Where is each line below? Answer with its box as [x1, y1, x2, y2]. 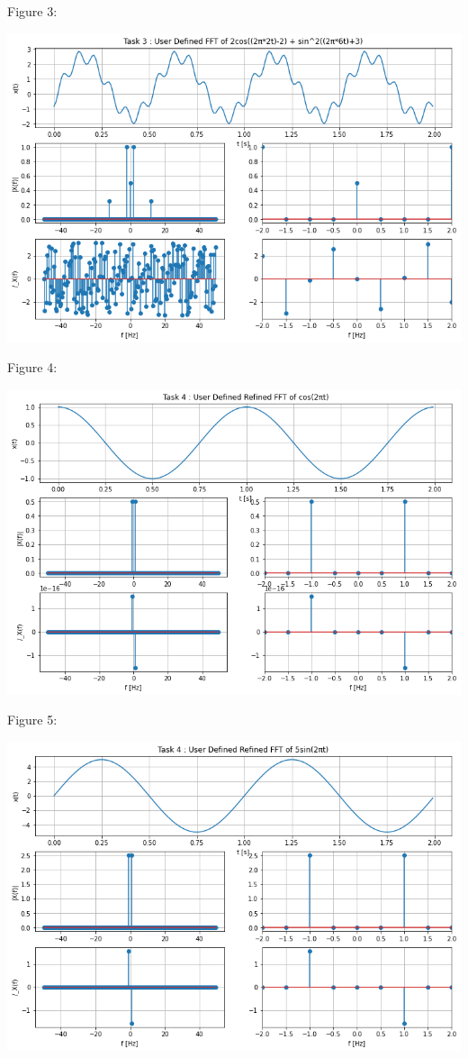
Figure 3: [7, 2, 58, 20]
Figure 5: [7, 710, 58, 729]
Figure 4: [7, 358, 58, 377]
